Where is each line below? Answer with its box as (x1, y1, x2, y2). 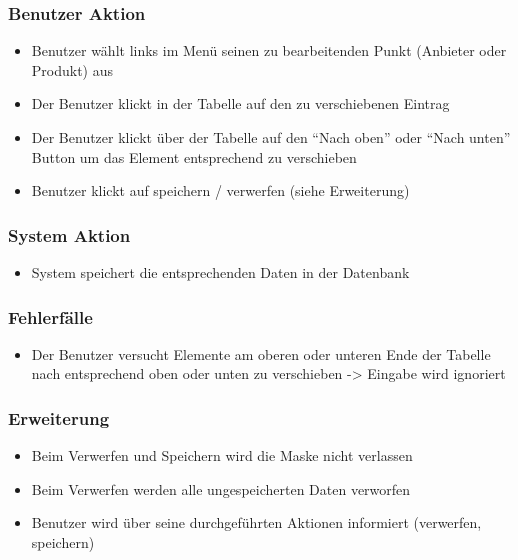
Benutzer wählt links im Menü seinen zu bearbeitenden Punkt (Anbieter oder (31, 40, 507, 61)
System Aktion (8, 222, 131, 247)
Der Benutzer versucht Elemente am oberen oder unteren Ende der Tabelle (31, 343, 491, 364)
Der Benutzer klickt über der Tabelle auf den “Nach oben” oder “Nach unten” (31, 127, 511, 147)
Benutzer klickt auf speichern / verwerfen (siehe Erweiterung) (31, 180, 410, 201)
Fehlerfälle (8, 304, 93, 329)
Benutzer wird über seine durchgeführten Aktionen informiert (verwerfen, (31, 512, 482, 533)
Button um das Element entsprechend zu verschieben (31, 146, 357, 167)
